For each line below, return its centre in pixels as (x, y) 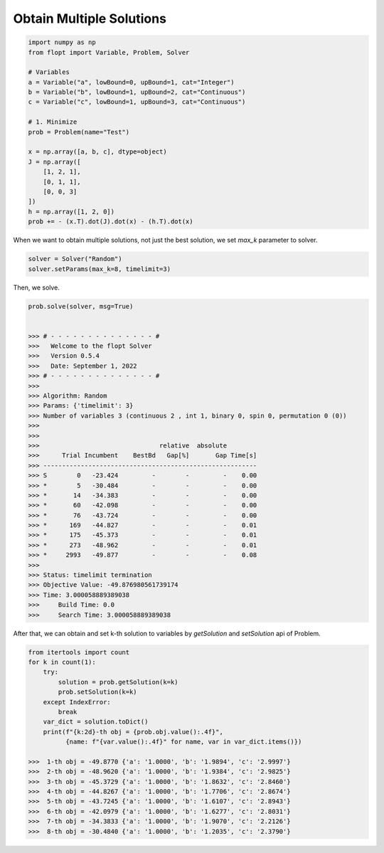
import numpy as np (62, 42)
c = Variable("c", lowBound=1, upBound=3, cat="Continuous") (137, 102)
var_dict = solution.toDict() (96, 722)
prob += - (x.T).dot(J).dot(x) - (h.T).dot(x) (111, 222)
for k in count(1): (62, 662)
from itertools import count (79, 652)
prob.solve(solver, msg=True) (81, 306)
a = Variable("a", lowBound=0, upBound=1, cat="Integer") (131, 82)
